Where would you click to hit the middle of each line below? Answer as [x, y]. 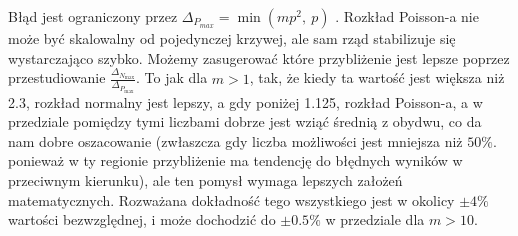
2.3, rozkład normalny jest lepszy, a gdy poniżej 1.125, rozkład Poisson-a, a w [245, 101]
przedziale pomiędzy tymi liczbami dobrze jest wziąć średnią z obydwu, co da [245, 121]
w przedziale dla [375, 219]
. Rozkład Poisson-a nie [407, 16]
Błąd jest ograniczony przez [93, 16]
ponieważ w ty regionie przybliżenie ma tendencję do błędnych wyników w [235, 160]
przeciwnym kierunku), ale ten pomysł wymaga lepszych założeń [205, 179]
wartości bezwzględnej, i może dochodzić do [142, 219]
